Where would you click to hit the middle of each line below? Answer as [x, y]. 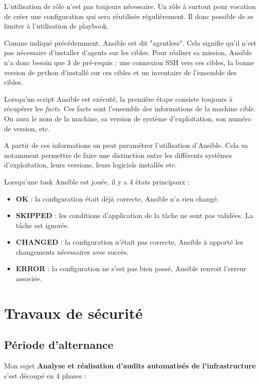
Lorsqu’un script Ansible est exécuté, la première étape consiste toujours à [118, 99]
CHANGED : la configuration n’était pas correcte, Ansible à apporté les [129, 242]
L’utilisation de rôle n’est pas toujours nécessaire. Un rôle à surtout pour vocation [130, 6]
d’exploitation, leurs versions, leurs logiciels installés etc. [90, 165]
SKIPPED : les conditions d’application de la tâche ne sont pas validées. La [135, 215]
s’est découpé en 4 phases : [45, 375]
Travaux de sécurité [73, 313]
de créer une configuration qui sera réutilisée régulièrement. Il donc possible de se [129, 16]
